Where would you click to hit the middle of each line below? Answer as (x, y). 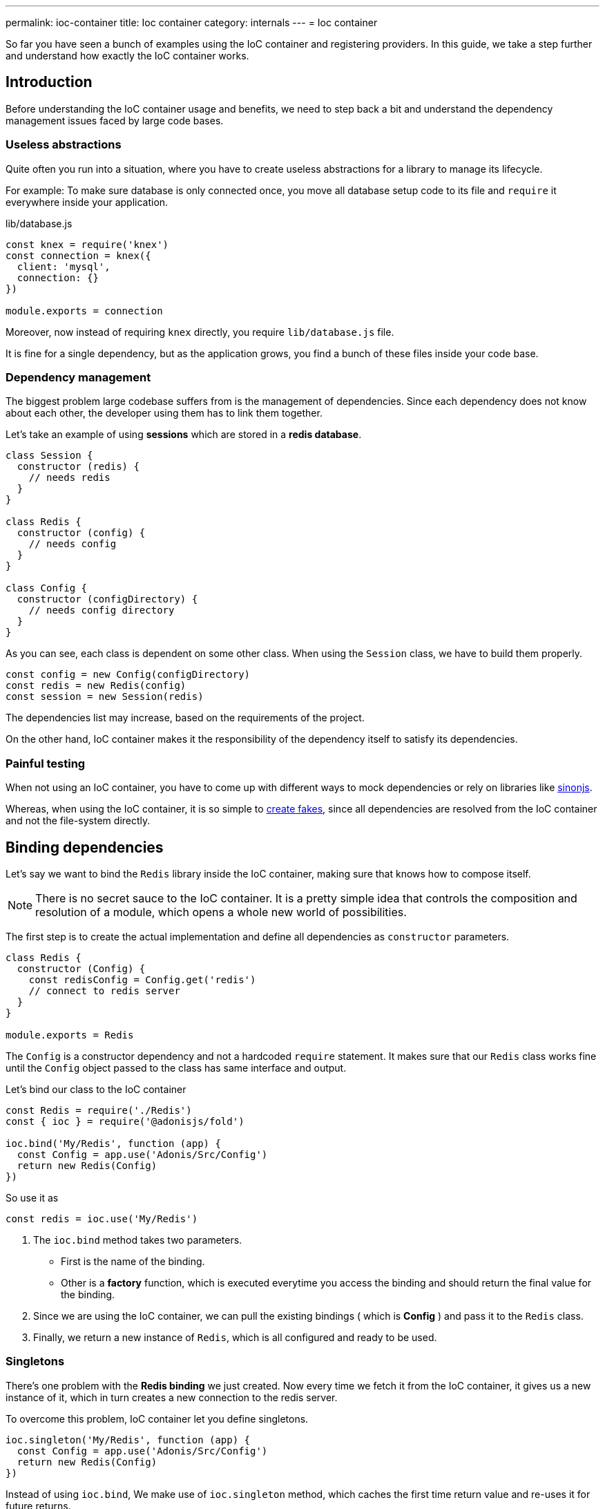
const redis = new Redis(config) (96, 686)
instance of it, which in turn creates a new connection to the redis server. (172, 1397)
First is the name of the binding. (133, 1261)
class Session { (49, 456)
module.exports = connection (84, 311)
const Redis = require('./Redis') (99, 1110)
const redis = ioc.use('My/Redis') (102, 1218)
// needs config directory (102, 610)
